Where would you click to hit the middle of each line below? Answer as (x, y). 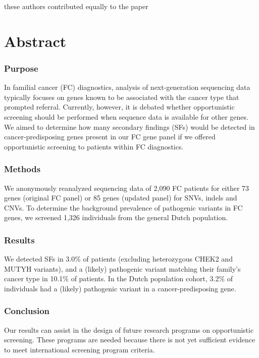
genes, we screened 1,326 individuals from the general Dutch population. (116, 217)
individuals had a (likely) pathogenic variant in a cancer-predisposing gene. (120, 288)
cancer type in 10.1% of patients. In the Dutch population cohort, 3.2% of (119, 278)
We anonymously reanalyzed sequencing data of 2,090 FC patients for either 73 (127, 188)
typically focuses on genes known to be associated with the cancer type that (122, 97)
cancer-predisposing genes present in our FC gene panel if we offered (110, 137)
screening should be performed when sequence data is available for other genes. (126, 116)
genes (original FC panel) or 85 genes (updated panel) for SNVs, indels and (121, 198)
